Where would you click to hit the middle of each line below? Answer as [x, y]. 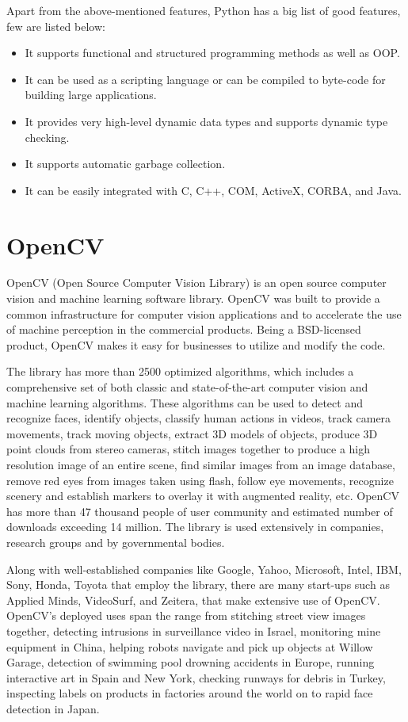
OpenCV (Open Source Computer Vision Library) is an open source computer [196, 283]
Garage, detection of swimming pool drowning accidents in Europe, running [191, 662]
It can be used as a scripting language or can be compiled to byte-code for [205, 79]
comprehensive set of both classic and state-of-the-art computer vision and [187, 387]
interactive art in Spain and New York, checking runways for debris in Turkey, [196, 677]
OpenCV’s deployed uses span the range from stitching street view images [186, 615]
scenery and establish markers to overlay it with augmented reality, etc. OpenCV [203, 496]
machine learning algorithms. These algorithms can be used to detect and [185, 402]
